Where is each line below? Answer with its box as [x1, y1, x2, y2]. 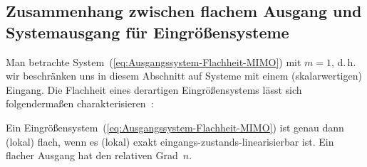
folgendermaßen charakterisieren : [6, 96, 154, 111]
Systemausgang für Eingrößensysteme [6, 21, 289, 43]
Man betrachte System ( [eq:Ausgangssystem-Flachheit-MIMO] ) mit [6, 54, 301, 69]
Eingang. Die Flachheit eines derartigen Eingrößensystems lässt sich [6, 82, 302, 97]
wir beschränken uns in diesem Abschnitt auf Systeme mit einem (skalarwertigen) [6, 68, 362, 83]
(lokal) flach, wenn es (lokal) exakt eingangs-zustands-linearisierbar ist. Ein [6, 134, 334, 149]
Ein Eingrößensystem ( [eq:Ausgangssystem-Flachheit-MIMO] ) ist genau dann [6, 119, 344, 134]
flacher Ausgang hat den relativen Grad [6, 148, 178, 163]
